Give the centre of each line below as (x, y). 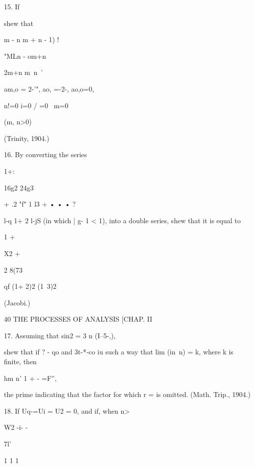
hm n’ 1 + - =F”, (30, 378)
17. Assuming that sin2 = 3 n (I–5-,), (60, 335)
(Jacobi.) (17, 302)
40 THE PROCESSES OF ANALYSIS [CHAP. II (78, 319)
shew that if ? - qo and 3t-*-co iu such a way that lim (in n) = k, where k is (119, 352)
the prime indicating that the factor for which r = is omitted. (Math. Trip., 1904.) (127, 394)
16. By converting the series (46, 154)
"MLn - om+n (25, 56)
